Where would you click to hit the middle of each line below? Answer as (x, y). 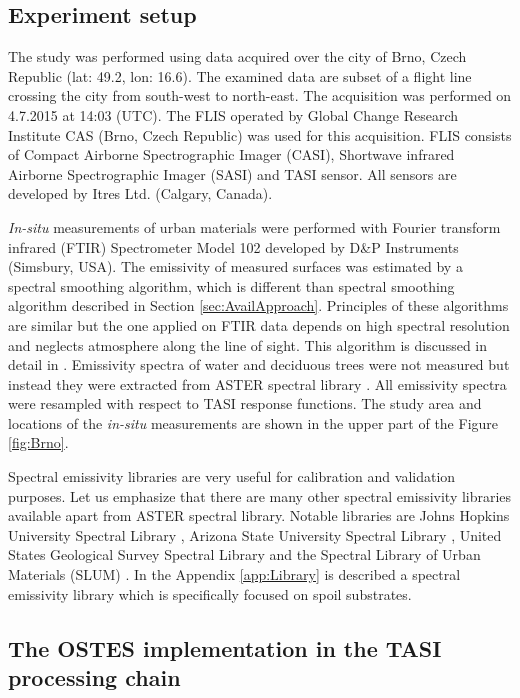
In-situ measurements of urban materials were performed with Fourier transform (254, 226)
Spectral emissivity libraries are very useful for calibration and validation (232, 476)
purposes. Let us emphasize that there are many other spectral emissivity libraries (260, 495)
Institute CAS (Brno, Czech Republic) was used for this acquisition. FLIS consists (260, 134)
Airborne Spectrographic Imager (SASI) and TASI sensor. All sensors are (232, 173)
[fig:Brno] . (38, 442)
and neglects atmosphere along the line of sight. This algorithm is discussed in (248, 344)
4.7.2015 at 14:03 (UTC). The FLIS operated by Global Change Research (233, 114)
